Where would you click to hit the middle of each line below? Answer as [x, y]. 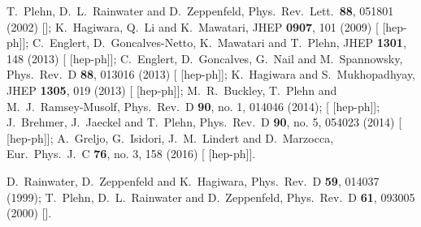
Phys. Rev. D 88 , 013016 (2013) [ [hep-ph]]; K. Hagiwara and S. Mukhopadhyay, [211, 74]
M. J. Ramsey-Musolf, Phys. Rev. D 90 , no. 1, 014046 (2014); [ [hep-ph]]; [193, 106]
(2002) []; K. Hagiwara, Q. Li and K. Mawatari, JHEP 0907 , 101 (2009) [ [193, 26]
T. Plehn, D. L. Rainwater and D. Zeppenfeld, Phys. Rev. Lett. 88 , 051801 [200, 11]
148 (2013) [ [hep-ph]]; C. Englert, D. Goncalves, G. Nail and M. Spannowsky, [205, 58]
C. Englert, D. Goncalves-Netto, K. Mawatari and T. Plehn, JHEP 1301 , [219, 43]
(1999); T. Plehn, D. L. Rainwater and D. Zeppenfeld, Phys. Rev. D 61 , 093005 [211, 197]
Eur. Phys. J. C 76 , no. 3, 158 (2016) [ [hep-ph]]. [131, 154]
